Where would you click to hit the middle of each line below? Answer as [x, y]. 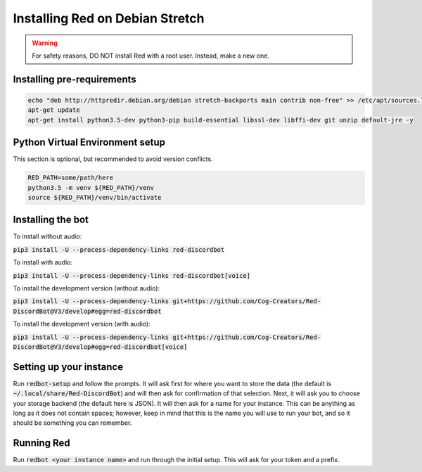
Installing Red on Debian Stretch [109, 18]
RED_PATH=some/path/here [71, 178]
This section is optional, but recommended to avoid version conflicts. [113, 159]
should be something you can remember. [72, 423]
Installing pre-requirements [75, 79]
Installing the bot [51, 220]
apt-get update [54, 110]
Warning [45, 43]
